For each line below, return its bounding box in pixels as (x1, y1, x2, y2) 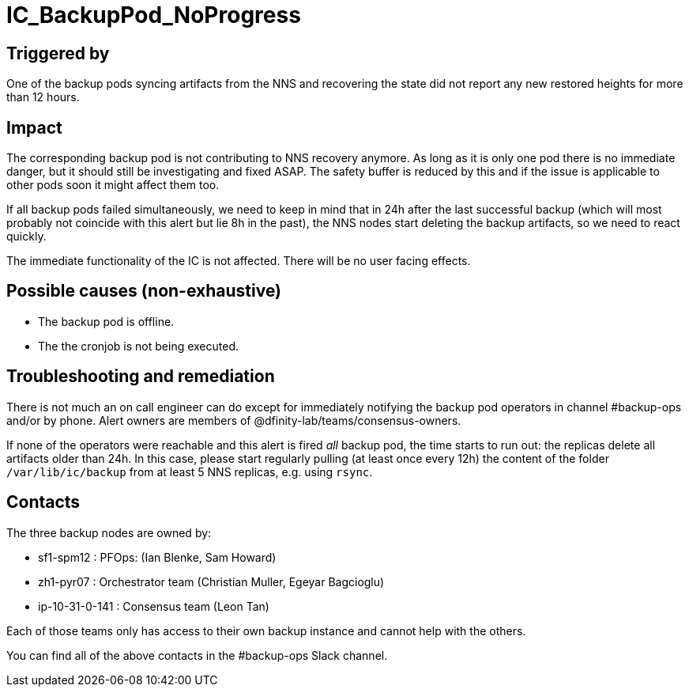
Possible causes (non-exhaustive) (6, 281, 282, 301)
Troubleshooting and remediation (6, 366, 275, 387)
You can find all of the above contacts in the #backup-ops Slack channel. (6, 648, 388, 662)
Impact (6, 117, 62, 138)
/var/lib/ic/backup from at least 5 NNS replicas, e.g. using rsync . (6, 464, 373, 479)
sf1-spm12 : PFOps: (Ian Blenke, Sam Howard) (38, 550, 277, 564)
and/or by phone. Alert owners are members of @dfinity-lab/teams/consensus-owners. (6, 413, 461, 427)
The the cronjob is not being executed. (38, 339, 239, 353)
